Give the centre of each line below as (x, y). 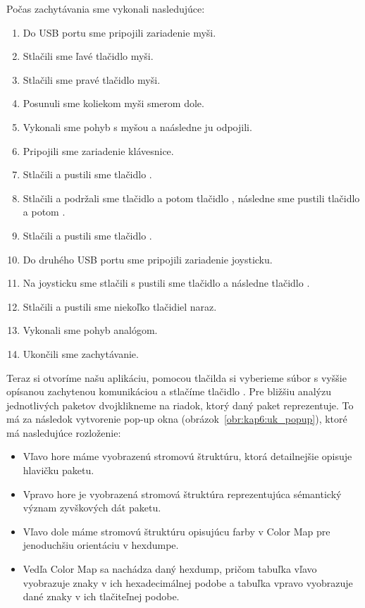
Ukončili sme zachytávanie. (81, 353)
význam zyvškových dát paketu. (92, 508)
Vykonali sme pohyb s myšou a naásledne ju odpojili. (137, 126)
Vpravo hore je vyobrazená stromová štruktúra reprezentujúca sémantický (182, 494)
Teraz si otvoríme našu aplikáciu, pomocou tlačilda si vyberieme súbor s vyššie (177, 377)
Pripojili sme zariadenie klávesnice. (98, 150)
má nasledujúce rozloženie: (64, 432)
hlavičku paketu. (58, 470)
